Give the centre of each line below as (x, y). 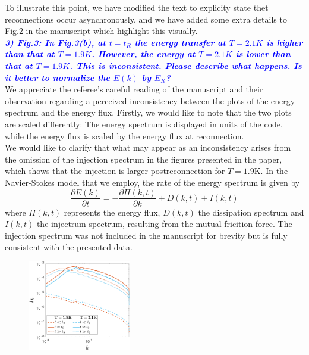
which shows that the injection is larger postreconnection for (115, 171)
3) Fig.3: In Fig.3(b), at (55, 42)
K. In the (271, 171)
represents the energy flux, (112, 212)
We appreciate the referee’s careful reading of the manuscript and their (134, 89)
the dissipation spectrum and (251, 212)
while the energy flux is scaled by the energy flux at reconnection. (124, 136)
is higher (285, 42)
